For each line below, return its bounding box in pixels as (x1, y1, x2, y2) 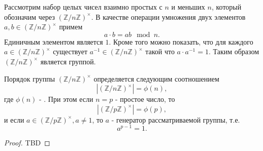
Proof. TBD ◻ (4, 137, 50, 148)
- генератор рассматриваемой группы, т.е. (111, 114, 240, 125)
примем (59, 21, 83, 32)
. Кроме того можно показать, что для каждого (109, 36, 253, 47)
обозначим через (4, 11, 55, 22)
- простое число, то (115, 94, 175, 104)
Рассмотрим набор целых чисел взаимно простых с (4, 2, 162, 12)
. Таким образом (208, 46, 259, 57)
